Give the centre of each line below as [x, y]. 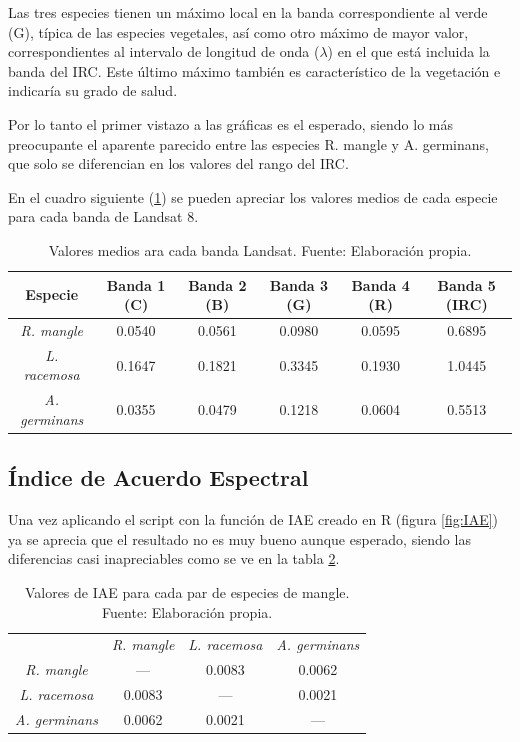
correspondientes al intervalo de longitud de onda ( [164, 51]
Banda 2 [217, 284]
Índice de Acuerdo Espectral [158, 477]
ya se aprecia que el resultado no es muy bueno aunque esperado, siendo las [239, 538]
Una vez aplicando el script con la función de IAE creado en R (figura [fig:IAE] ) [253, 519]
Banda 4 [380, 284]
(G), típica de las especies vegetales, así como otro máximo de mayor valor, [238, 31]
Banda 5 [466, 284]
